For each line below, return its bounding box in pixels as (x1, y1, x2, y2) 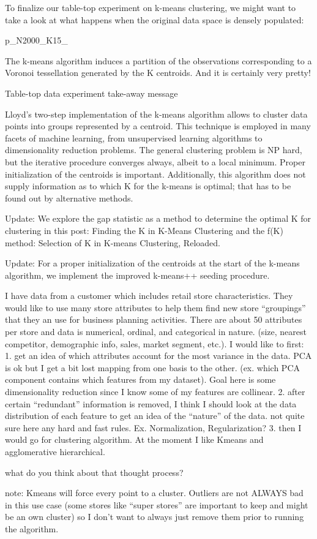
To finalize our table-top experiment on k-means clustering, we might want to (5, 1, 296, 13)
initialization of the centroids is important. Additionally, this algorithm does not (5, 167, 306, 180)
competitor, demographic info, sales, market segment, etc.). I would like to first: (5, 337, 304, 350)
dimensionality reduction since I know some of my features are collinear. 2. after (5, 385, 305, 398)
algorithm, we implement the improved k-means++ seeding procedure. (5, 268, 270, 281)
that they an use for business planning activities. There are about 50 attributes (5, 313, 302, 326)
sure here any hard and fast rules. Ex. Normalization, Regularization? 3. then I (5, 421, 302, 434)
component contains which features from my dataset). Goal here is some (5, 373, 276, 386)
